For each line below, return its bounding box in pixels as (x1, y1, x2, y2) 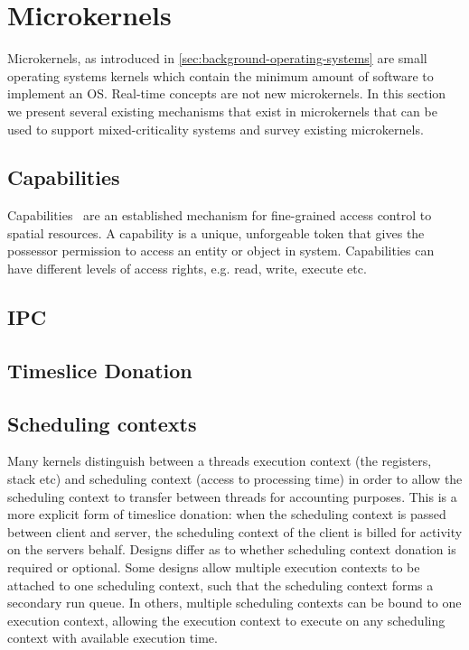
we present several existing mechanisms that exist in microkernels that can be (7, 101, 437, 120)
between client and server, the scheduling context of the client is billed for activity (7, 522, 463, 541)
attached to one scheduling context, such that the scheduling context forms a (7, 575, 434, 594)
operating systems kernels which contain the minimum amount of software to (7, 66, 434, 85)
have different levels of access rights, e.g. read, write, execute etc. (7, 259, 367, 278)
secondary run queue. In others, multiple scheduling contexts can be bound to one (7, 593, 462, 612)
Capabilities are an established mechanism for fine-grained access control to (7, 206, 432, 225)
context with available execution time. (7, 628, 218, 647)
